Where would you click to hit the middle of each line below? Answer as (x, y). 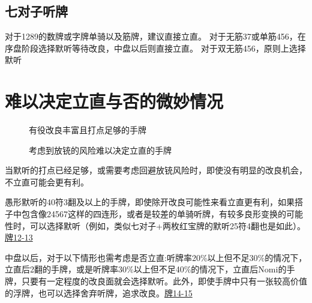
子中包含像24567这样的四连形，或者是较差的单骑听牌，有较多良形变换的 (145, 214)
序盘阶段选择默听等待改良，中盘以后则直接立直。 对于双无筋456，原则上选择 (155, 48)
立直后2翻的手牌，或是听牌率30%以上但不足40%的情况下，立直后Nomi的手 (150, 269)
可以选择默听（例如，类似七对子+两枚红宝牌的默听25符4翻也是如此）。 (167, 225)
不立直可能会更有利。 (47, 181)
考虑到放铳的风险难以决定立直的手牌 (100, 150)
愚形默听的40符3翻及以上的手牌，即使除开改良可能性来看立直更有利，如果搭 (154, 202)
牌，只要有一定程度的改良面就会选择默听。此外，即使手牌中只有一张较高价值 (156, 281)
